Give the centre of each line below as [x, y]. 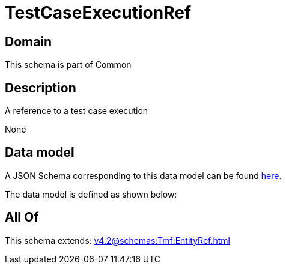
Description [41, 88]
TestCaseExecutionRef [98, 13]
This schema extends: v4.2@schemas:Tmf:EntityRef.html [118, 240]
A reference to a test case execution [77, 111]
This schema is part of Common [68, 65]
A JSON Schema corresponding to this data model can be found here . [143, 175]
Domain [29, 41]
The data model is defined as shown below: [91, 194]
